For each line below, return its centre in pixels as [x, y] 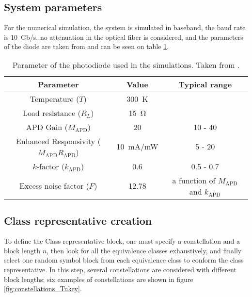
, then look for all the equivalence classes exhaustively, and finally [144, 250]
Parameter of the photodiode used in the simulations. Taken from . [126, 65]
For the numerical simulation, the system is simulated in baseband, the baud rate [125, 27]
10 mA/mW [137, 147]
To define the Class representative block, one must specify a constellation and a [122, 241]
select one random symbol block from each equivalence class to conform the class [124, 260]
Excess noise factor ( [54, 186]
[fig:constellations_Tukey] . [43, 289]
